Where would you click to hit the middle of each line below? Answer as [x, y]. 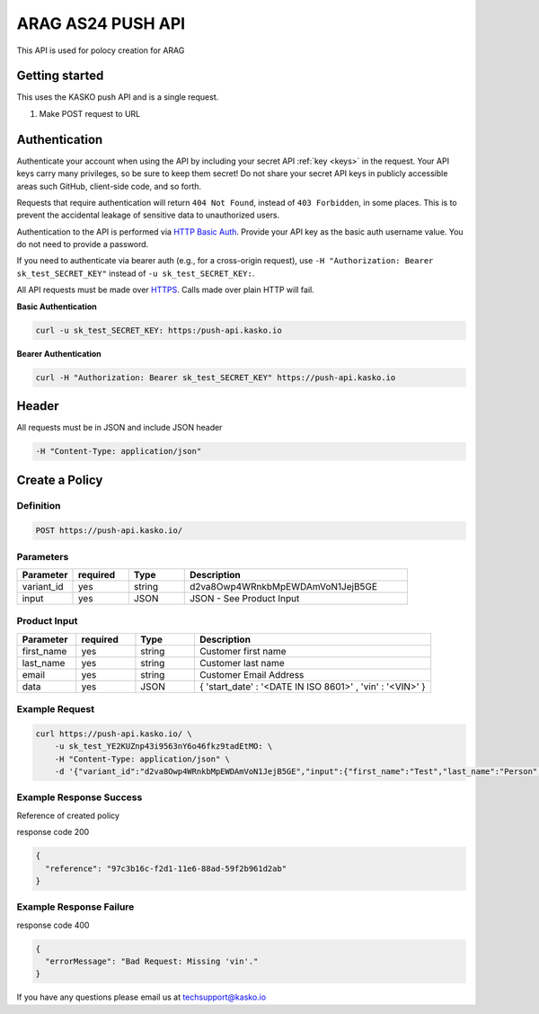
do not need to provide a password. [83, 245]
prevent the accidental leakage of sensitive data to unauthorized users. [148, 215]
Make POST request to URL [90, 113]
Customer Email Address [252, 674]
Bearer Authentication [59, 353]
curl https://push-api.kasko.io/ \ [114, 734]
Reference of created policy [68, 815]
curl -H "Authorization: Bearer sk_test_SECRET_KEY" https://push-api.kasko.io [216, 377]
